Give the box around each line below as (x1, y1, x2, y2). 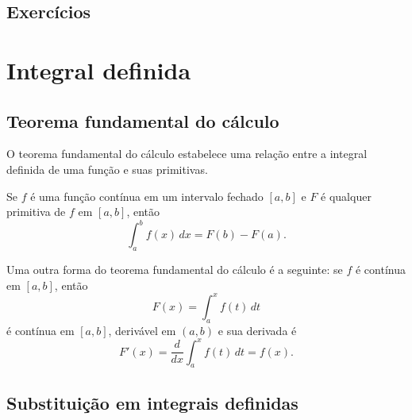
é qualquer (321, 187, 372, 204)
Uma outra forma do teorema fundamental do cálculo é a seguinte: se (6, 261, 343, 278)
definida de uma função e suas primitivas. (6, 160, 208, 177)
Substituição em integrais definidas (6, 390, 298, 414)
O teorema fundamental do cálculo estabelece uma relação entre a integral (6, 145, 368, 162)
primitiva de (6, 203, 66, 220)
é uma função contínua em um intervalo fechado (30, 187, 264, 204)
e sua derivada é (218, 322, 297, 338)
